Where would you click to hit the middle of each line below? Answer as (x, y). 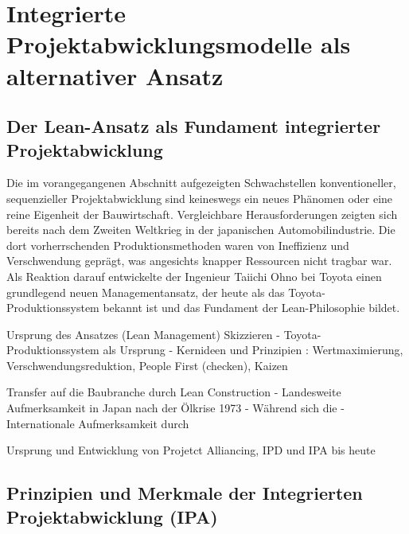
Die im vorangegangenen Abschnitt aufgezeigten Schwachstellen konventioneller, (201, 183)
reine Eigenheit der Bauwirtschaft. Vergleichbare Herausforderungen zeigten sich (202, 214)
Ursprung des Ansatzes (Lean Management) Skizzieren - (143, 334)
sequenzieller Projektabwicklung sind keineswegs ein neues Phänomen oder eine (200, 198)
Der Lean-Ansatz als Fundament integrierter (194, 126)
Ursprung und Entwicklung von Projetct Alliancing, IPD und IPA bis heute (191, 450)
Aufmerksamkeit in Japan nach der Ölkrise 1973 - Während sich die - (175, 408)
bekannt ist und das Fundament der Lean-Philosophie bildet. (251, 308)
